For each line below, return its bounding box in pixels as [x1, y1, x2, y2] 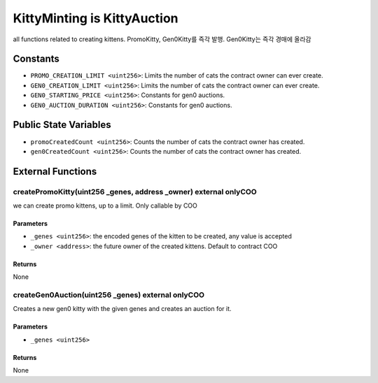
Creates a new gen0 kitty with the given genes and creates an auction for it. [13, 305, 232, 313]
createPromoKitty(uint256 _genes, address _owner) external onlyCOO [13, 187, 257, 196]
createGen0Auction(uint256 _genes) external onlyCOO [13, 290, 205, 300]
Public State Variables [13, 119, 111, 131]
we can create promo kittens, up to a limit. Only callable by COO [13, 201, 197, 210]
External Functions [13, 165, 97, 178]
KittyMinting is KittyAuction [13, 10, 178, 26]
